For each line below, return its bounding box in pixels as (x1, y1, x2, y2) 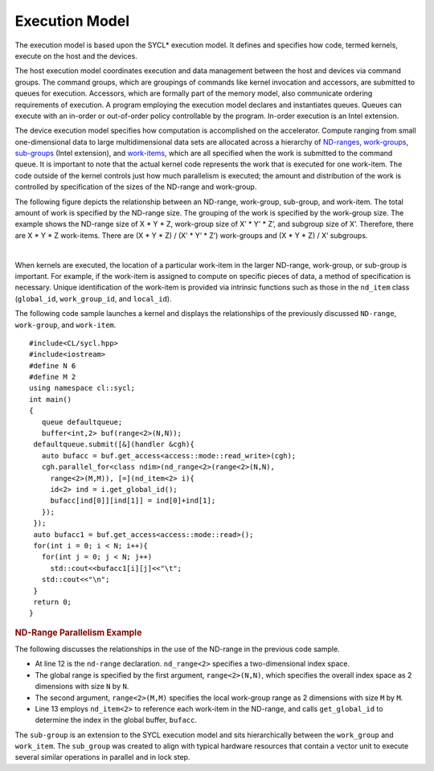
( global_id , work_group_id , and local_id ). (14, 293, 172, 303)
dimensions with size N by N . (35, 682, 129, 691)
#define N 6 (29, 361, 76, 370)
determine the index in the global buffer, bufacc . (35, 716, 197, 725)
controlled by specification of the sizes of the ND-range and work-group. (14, 182, 257, 192)
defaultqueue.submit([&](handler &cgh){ (33, 440, 194, 449)
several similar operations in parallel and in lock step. (14, 753, 190, 762)
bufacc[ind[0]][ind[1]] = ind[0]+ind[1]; (50, 496, 216, 506)
